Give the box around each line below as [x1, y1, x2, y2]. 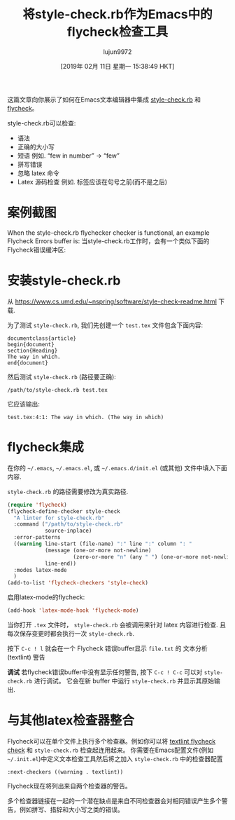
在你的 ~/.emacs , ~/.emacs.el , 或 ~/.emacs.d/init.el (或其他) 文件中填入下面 [7, 463, 227, 472]
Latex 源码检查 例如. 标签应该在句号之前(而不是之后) [17, 177, 168, 186]
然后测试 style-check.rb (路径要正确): [7, 372, 117, 381]
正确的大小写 [17, 142, 55, 151]
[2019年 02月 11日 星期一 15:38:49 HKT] [60, 62, 175, 70]
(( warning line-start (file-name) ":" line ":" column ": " [13, 540, 192, 547]
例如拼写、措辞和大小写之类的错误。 [19, 805, 124, 814]
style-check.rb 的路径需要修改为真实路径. [7, 487, 129, 496]
